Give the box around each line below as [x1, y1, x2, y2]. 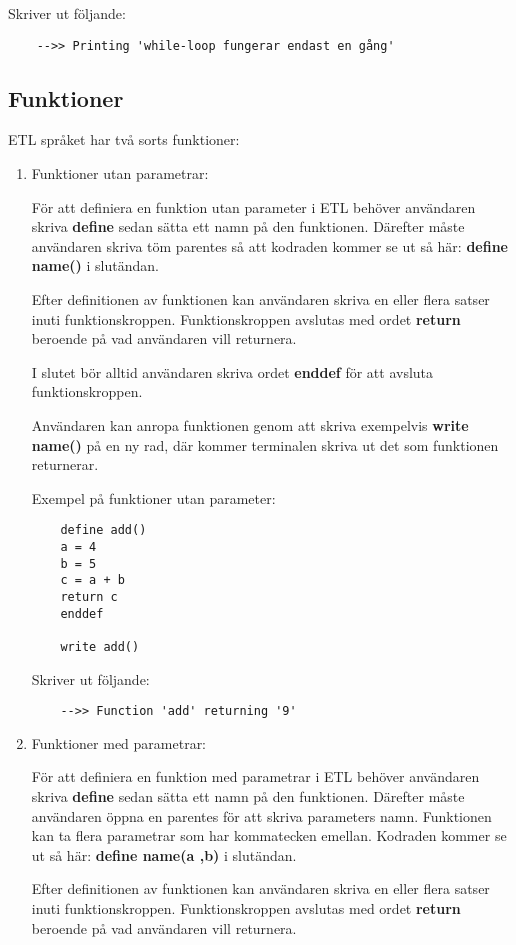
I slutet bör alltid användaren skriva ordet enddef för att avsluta [31, 361, 434, 382]
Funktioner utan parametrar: [31, 163, 209, 184]
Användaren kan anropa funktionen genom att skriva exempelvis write [31, 414, 469, 435]
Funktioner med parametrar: [31, 732, 207, 753]
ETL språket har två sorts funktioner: [8, 129, 240, 150]
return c [60, 589, 118, 604]
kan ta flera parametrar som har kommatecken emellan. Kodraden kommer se [31, 825, 507, 846]
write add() [60, 639, 140, 654]
